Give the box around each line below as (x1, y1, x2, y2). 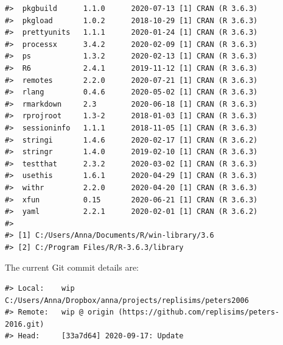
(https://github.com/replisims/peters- (118, 308, 280, 317)
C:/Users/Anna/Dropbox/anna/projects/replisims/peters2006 (5, 296, 249, 305)
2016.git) (5, 319, 44, 329)
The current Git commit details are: (5, 261, 139, 274)
